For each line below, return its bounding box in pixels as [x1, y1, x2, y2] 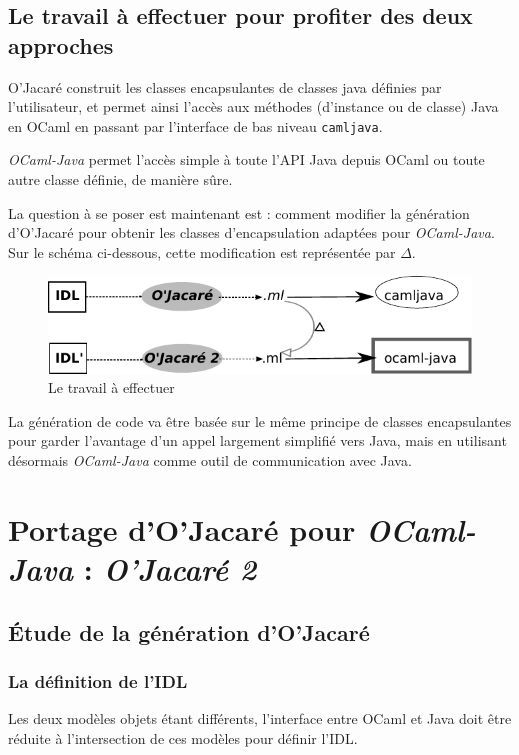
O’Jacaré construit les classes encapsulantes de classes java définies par [8, 76, 442, 97]
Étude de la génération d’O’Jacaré [8, 616, 370, 647]
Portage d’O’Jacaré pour [8, 508, 356, 549]
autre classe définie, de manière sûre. [8, 169, 233, 190]
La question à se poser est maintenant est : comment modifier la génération [8, 202, 470, 223]
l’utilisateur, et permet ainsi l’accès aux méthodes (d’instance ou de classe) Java [8, 96, 499, 117]
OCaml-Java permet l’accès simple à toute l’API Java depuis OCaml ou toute [8, 149, 485, 170]
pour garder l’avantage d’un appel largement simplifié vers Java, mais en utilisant [8, 430, 507, 451]
